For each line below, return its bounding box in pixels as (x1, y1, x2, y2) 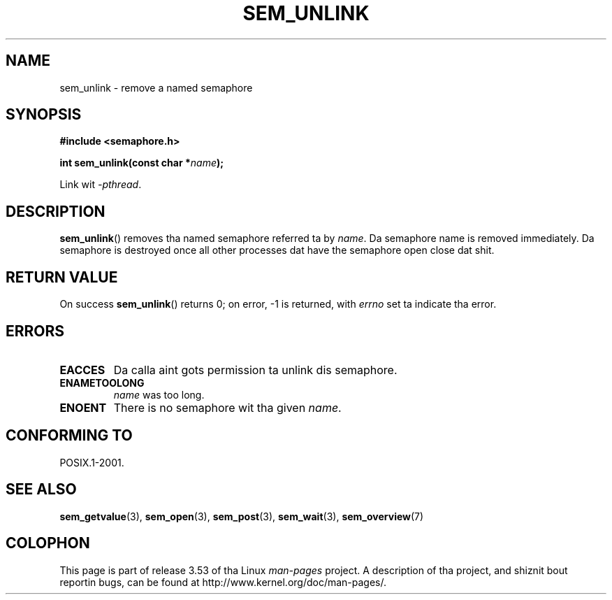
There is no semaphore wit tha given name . (113, 400, 342, 415)
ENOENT (59, 400, 107, 415)
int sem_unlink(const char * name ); (59, 157, 224, 169)
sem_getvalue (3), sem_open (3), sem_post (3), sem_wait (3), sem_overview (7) (59, 510, 424, 522)
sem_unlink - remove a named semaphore (59, 81, 253, 94)
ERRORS (6, 322, 65, 340)
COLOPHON (6, 534, 90, 552)
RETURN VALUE (6, 268, 118, 286)
